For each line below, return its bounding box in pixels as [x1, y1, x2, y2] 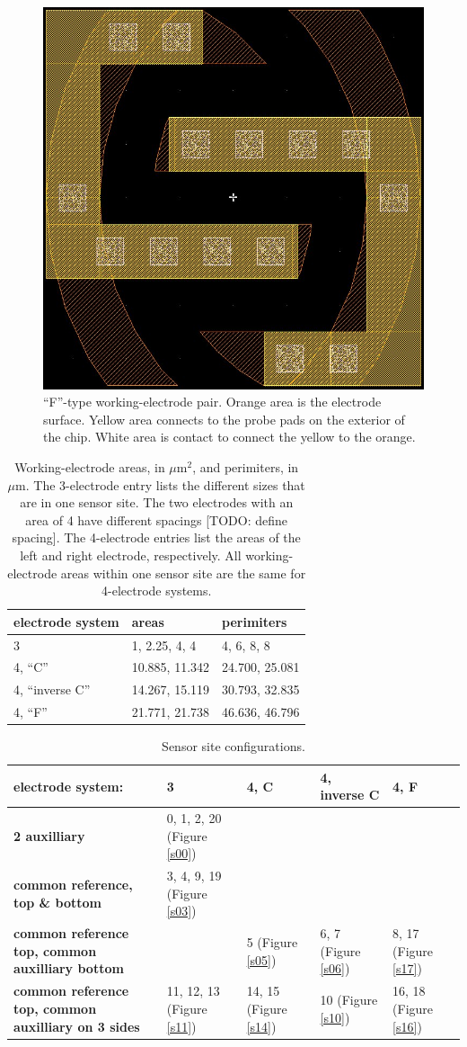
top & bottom [13, 892, 101, 911]
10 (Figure [320, 990, 378, 1009]
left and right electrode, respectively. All [20, 545, 242, 564]
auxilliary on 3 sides [13, 1016, 140, 1035]
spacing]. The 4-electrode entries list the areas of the [12, 528, 301, 547]
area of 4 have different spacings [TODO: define [25, 510, 288, 529]
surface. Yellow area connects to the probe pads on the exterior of [43, 409, 405, 428]
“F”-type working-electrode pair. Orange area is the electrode [43, 392, 382, 411]
